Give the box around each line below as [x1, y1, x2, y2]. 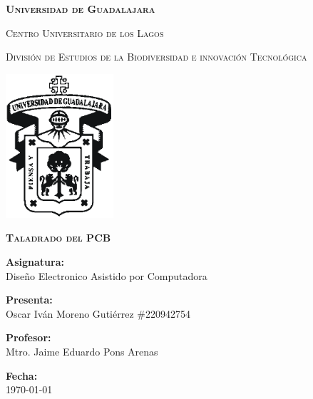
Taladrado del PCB [6, 230, 111, 245]
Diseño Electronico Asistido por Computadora [6, 268, 207, 283]
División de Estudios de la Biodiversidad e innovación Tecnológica [6, 49, 307, 64]
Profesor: [6, 330, 51, 345]
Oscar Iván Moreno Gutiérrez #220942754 [6, 306, 190, 321]
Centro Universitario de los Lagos [6, 25, 164, 40]
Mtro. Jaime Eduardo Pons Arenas [6, 344, 158, 359]
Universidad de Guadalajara [6, 1, 155, 16]
